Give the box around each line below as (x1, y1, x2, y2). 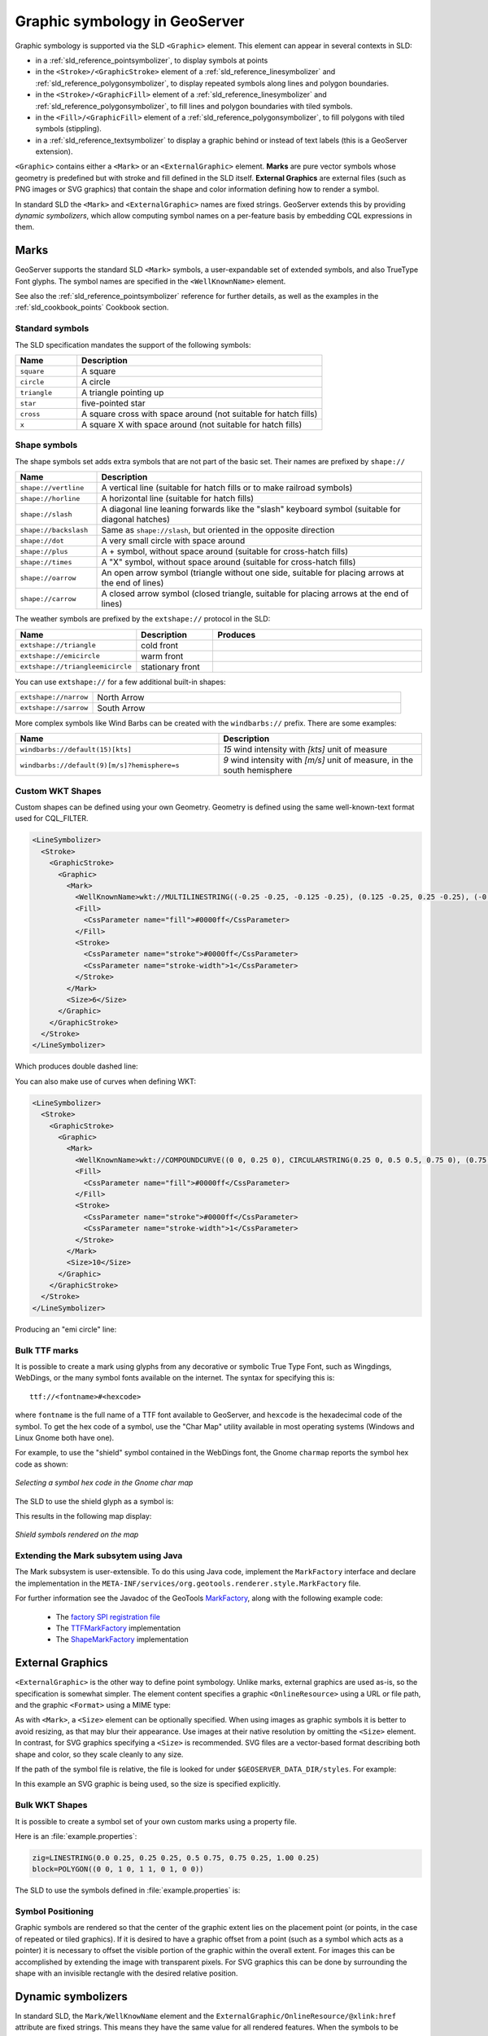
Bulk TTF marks (15, 1345, 79, 1356)
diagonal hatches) (101, 514, 171, 525)
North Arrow (97, 691, 145, 703)
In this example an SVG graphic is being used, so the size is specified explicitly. (15, 1779, 281, 1789)
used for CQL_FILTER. (15, 814, 89, 823)
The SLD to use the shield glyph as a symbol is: (15, 1496, 174, 1506)
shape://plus (20, 546, 68, 555)
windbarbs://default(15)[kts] (20, 745, 132, 753)
